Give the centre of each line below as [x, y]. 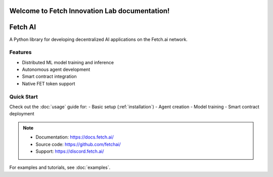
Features [20, 52]
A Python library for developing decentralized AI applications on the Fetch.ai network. [99, 39]
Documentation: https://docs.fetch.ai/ [75, 137]
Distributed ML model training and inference [68, 62]
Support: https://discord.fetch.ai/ [70, 151]
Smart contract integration [49, 76]
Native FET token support [49, 83]
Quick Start [24, 97]
